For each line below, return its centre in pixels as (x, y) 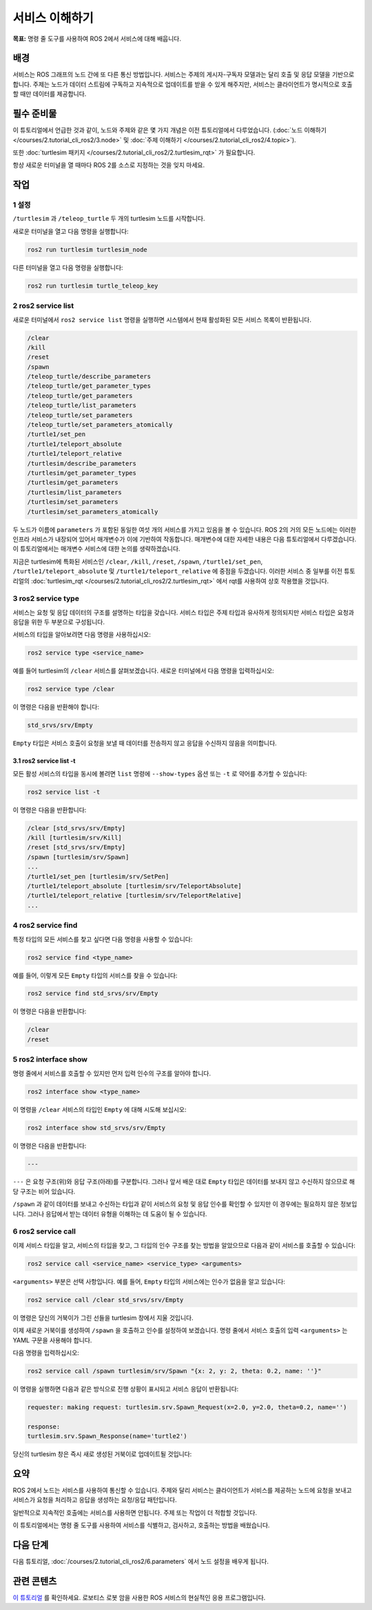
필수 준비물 (35, 114)
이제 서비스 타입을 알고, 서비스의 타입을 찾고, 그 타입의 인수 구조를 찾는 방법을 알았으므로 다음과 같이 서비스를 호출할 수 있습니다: (184, 1245)
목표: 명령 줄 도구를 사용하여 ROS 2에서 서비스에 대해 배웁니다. (97, 39)
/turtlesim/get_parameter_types (82, 473)
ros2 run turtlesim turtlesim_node (87, 249)
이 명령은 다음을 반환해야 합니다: (56, 707)
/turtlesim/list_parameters (74, 492)
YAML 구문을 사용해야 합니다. (52, 1340)
